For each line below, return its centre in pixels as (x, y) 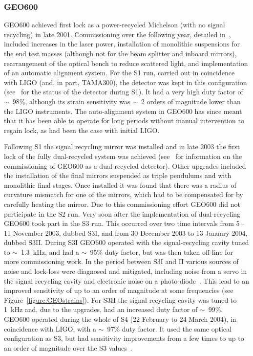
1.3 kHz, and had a (50, 252)
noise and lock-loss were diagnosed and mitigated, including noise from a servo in (126, 271)
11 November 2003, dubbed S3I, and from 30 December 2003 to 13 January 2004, (126, 233)
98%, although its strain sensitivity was (71, 101)
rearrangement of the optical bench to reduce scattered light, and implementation (126, 63)
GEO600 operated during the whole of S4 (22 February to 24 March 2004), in (120, 319)
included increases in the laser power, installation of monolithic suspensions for (122, 44)
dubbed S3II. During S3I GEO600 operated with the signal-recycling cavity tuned (126, 242)
